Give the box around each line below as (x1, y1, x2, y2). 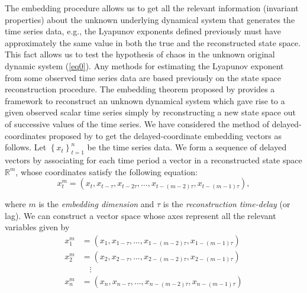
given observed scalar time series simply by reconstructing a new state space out (5, 106, 296, 118)
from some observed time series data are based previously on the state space (5, 71, 282, 83)
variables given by (5, 221, 70, 233)
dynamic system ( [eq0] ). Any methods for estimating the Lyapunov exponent (5, 59, 284, 72)
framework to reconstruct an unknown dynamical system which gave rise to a (5, 94, 285, 107)
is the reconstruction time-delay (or (163, 198, 290, 210)
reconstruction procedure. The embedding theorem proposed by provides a (5, 83, 275, 95)
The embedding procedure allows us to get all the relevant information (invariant (5, 2, 299, 14)
